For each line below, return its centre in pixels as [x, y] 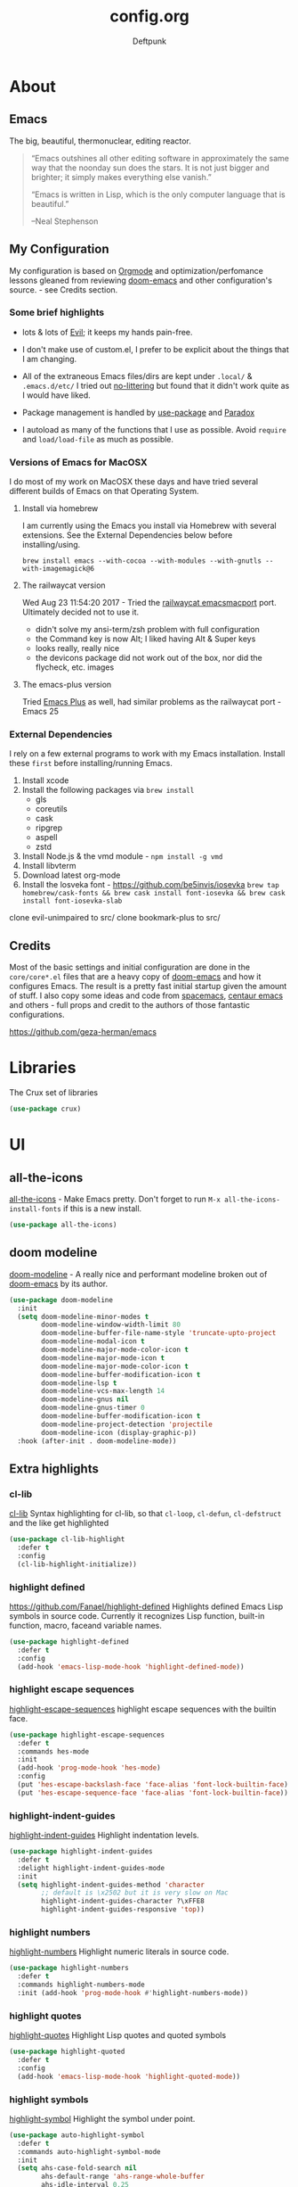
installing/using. [51, 545]
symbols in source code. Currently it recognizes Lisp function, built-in [137, 1616]
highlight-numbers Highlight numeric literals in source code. [119, 1952]
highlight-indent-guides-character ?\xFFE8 [123, 1902]
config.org [149, 17]
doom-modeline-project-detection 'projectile [127, 1424]
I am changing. [49, 359]
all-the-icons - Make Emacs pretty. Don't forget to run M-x [115, 1199]
